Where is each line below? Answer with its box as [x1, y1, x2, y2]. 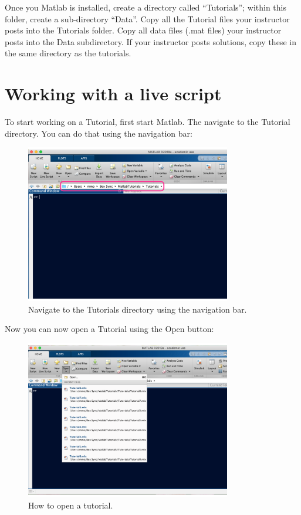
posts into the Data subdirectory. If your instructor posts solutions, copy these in [5, 35, 296, 48]
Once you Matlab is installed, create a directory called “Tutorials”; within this [5, 1, 286, 13]
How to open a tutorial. [28, 499, 113, 511]
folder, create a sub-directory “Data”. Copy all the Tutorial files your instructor [5, 12, 290, 25]
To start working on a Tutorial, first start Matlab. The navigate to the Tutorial [5, 116, 290, 128]
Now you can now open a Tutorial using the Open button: [5, 323, 214, 335]
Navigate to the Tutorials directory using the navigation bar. [28, 303, 247, 315]
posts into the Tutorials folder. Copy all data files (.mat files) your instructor [5, 24, 282, 36]
